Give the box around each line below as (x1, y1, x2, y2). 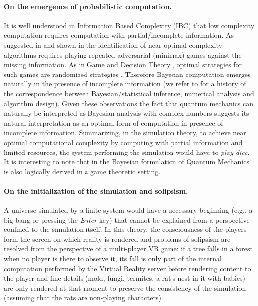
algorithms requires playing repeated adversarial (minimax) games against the (4, 49, 242, 60)
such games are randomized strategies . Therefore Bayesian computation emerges (4, 69, 251, 79)
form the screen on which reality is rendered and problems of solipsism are (4, 233, 231, 244)
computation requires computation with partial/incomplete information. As (4, 30, 234, 40)
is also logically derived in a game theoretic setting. (4, 166, 161, 176)
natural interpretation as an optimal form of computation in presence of (4, 117, 223, 128)
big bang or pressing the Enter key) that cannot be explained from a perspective (4, 214, 250, 225)
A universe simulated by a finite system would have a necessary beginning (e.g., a (4, 205, 253, 215)
